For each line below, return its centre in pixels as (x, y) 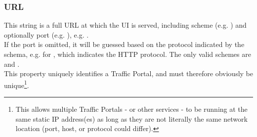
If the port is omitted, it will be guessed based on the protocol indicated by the (124, 44)
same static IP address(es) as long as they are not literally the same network (131, 118)
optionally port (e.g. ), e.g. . (46, 34)
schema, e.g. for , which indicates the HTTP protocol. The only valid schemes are (128, 54)
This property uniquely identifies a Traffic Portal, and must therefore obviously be (128, 73)
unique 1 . (17, 84)
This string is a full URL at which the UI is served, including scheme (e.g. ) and (125, 25)
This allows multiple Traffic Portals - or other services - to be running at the (131, 109)
